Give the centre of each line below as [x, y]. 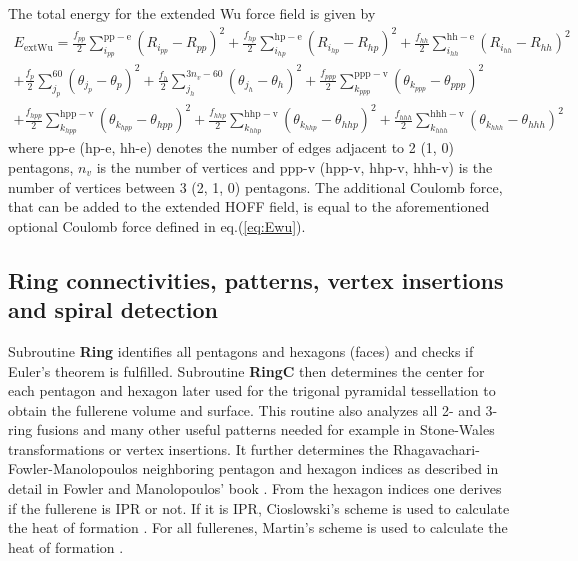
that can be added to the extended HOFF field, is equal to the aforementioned [249, 206]
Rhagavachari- [436, 448]
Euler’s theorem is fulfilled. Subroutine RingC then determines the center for [246, 370]
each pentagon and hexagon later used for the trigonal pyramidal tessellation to [252, 390]
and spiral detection [113, 309]
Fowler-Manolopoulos [73, 468]
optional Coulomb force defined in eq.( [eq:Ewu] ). [157, 225]
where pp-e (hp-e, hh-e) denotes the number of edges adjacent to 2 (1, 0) [231, 147]
